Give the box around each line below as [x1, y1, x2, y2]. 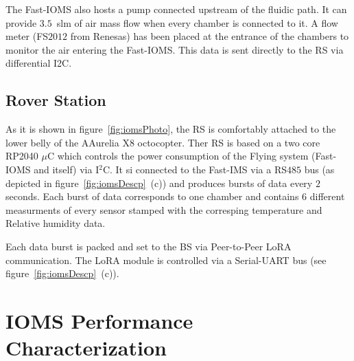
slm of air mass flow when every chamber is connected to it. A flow [56, 15, 338, 30]
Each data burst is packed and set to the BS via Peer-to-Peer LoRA [5, 239, 292, 253]
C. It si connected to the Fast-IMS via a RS [102, 162, 287, 176]
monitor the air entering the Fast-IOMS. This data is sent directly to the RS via [5, 42, 344, 56]
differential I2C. [5, 56, 72, 70]
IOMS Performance [5, 306, 193, 334]
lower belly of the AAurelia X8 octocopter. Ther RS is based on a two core [5, 135, 320, 149]
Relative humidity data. [5, 216, 106, 230]
